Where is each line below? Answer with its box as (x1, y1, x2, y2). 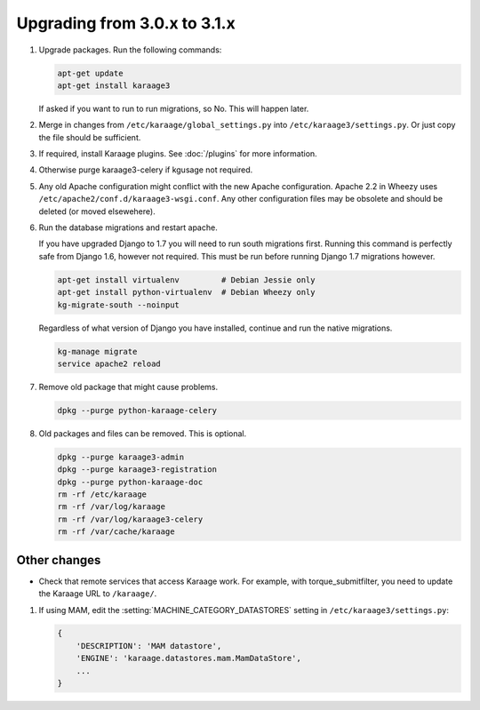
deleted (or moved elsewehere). (38, 205, 156, 217)
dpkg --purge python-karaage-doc (57, 476, 204, 487)
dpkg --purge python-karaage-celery (57, 405, 218, 415)
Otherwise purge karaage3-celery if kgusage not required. (38, 164, 253, 175)
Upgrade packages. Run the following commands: (38, 44, 222, 55)
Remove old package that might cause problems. (38, 381, 218, 392)
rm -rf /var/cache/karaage (57, 527, 175, 537)
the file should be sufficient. (38, 132, 141, 142)
